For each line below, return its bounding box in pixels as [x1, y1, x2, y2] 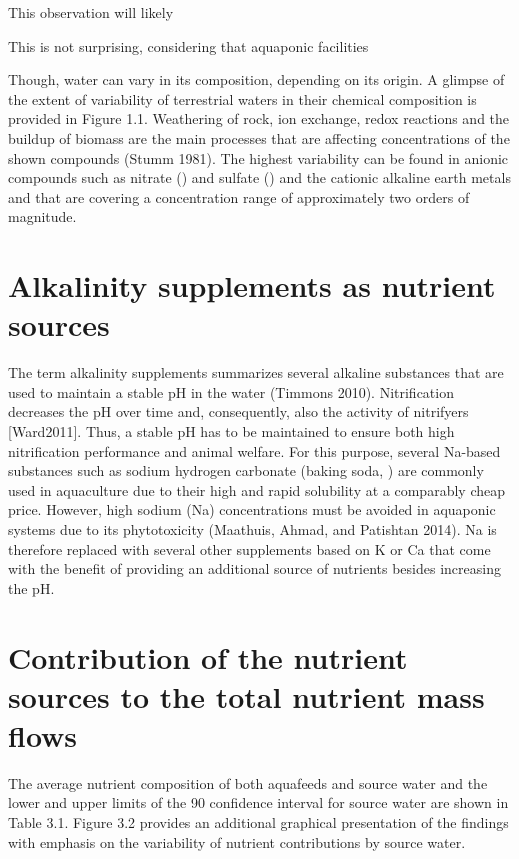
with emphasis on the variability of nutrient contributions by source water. [8, 831, 466, 852]
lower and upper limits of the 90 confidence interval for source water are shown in [8, 792, 509, 813]
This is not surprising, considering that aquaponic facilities [8, 35, 369, 56]
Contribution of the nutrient [8, 636, 408, 677]
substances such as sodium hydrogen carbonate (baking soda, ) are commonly [8, 460, 484, 481]
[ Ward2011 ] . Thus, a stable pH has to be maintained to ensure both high [8, 421, 455, 442]
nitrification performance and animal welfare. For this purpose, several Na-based [8, 440, 501, 461]
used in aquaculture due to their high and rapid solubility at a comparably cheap [8, 479, 505, 500]
